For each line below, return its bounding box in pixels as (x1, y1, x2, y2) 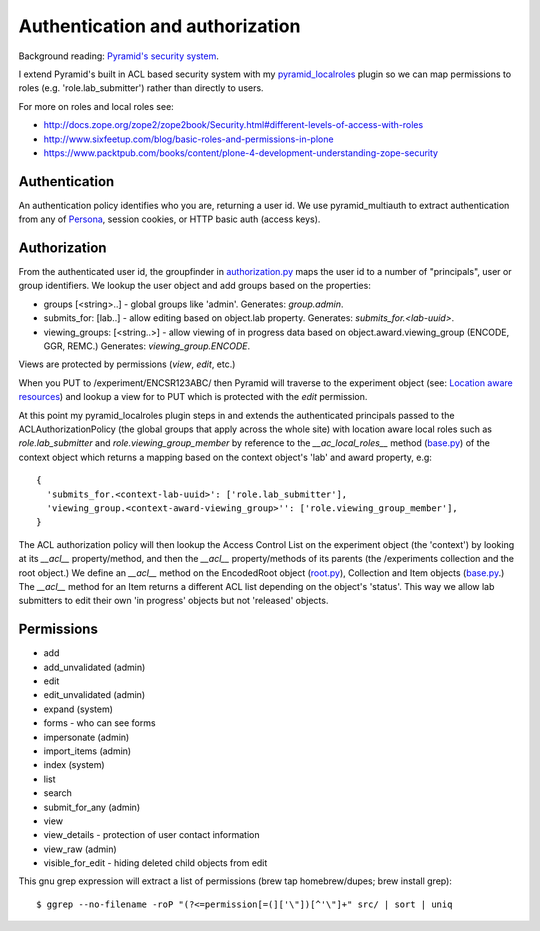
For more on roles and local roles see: (18, 100, 174, 112)
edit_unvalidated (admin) (43, 689, 145, 701)
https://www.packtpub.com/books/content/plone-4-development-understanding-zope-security (43, 146, 439, 159)
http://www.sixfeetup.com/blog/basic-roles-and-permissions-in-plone (43, 133, 334, 145)
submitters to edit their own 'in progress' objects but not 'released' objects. (18, 595, 329, 607)
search (43, 787, 72, 799)
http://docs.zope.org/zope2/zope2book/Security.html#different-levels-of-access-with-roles (43, 119, 424, 131)
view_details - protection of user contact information (43, 829, 260, 841)
